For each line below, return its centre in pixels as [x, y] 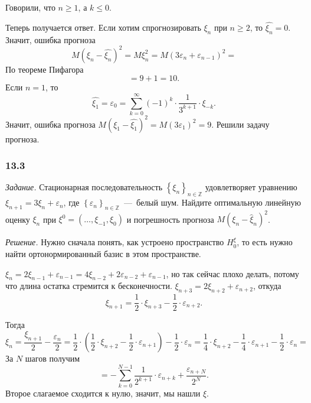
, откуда [267, 286]
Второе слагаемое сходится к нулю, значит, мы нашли [103, 393]
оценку [18, 219]
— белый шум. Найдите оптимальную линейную [212, 202]
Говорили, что [30, 7]
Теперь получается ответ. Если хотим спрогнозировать [103, 27]
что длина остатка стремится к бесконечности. [89, 286]
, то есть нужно [265, 242]
